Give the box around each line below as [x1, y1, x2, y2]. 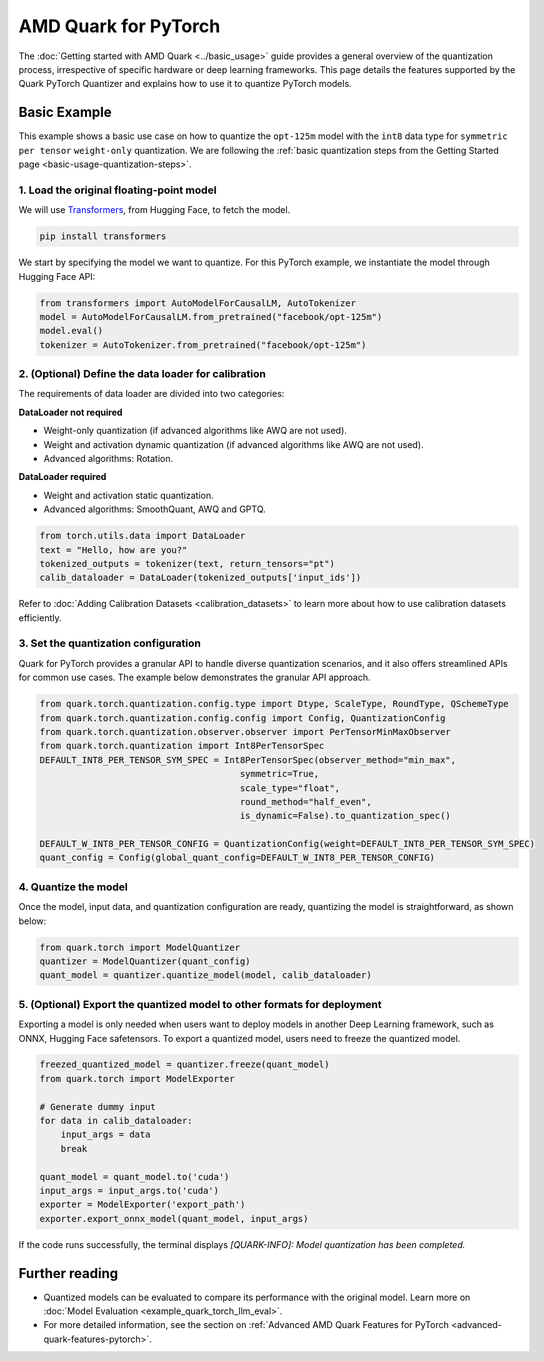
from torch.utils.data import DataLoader [39, 530, 246, 542]
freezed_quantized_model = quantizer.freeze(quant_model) [39, 1059, 330, 1070]
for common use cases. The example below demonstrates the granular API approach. [18, 671, 371, 684]
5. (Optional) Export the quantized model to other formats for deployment [18, 997, 382, 1011]
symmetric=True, [239, 768, 320, 780]
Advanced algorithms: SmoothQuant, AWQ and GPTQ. [43, 503, 267, 515]
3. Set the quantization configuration [18, 636, 202, 650]
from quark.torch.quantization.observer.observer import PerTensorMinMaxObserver [39, 726, 452, 737]
